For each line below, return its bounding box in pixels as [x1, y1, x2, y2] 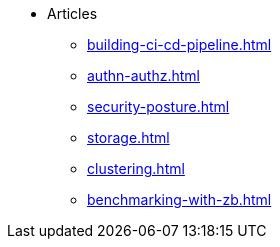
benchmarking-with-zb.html [87, 191, 272, 208]
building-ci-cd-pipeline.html [87, 36, 272, 53]
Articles [47, 5, 98, 22]
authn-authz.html [87, 67, 200, 84]
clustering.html [87, 160, 185, 177]
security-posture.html [87, 98, 230, 115]
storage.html [87, 129, 170, 146]
